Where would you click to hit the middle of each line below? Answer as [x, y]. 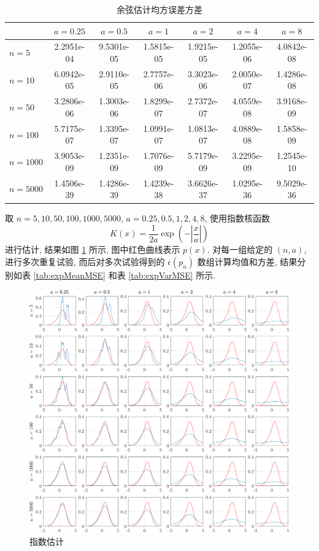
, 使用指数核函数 [237, 218]
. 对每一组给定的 [240, 249]
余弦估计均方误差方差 [159, 9]
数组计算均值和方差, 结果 [247, 261]
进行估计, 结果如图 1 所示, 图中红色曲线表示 [93, 249]
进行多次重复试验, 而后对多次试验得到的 [85, 261]
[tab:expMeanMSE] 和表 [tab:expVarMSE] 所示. [125, 275]
